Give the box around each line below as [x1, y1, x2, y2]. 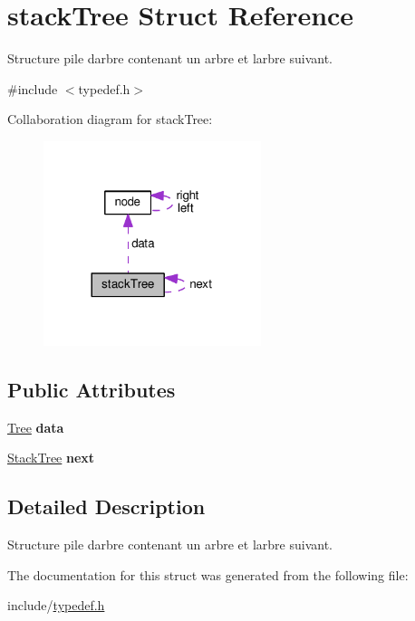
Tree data [7, 417, 64, 436]
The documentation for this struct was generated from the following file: [7, 565, 409, 584]
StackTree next [7, 448, 95, 467]
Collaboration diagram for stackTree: [7, 110, 213, 129]
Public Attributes [7, 375, 176, 403]
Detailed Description [7, 492, 206, 521]
